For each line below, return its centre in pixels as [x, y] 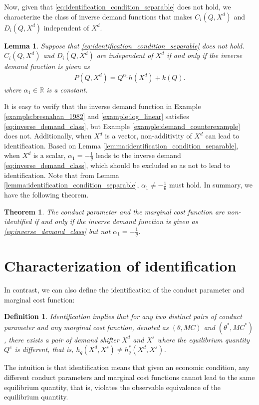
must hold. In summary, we [211, 185]
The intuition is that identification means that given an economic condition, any [127, 367]
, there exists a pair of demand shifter [62, 339]
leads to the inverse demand [138, 155]
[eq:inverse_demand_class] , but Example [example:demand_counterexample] [122, 126]
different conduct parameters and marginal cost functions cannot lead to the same [129, 377]
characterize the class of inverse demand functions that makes [98, 16]
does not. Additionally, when [48, 136]
